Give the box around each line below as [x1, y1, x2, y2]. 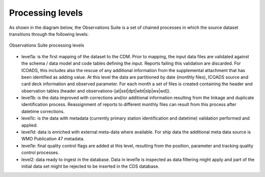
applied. [21, 122, 38, 128]
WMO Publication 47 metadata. [21, 136, 85, 142]
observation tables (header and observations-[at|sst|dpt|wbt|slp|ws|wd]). [21, 88, 171, 94]
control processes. [21, 150, 59, 155]
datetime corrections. [21, 108, 65, 114]
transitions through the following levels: [9, 31, 89, 37]
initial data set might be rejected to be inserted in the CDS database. [21, 163, 159, 169]
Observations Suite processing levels [9, 42, 84, 49]
